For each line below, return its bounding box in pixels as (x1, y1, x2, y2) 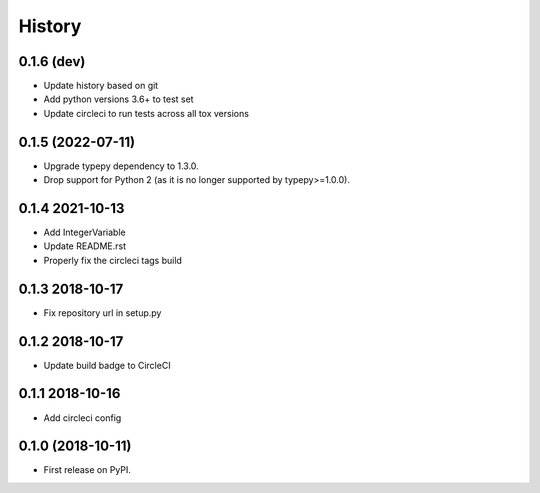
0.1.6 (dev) (18, 53, 86, 70)
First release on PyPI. (43, 464, 132, 476)
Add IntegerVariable (43, 226, 126, 239)
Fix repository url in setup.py (43, 306, 162, 319)
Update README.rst (43, 240, 127, 252)
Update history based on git (43, 80, 159, 92)
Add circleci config (43, 411, 122, 424)
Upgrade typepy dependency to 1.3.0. (43, 160, 199, 172)
